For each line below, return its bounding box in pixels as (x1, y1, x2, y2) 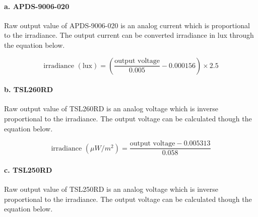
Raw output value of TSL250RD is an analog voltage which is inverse (4, 184, 218, 194)
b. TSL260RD (4, 84, 53, 95)
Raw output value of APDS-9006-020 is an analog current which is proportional (4, 20, 250, 30)
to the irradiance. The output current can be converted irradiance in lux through (4, 30, 254, 40)
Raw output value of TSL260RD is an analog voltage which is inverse (4, 103, 218, 114)
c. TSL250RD (4, 164, 52, 175)
